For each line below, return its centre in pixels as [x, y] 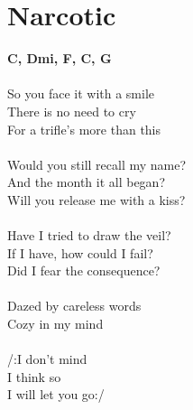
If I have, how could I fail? [80, 252]
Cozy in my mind [55, 324]
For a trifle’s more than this [84, 129]
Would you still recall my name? [97, 164]
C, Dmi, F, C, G [60, 58]
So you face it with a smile [81, 93]
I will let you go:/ [56, 394]
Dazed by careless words [74, 306]
